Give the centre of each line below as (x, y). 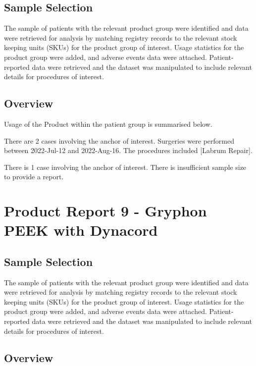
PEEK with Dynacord (81, 230)
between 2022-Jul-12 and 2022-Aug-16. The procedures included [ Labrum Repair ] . (128, 150)
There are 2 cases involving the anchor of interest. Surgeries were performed (119, 140)
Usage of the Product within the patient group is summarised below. (108, 124)
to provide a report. (34, 177)
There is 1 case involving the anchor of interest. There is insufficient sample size (125, 167)
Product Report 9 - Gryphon (105, 211)
